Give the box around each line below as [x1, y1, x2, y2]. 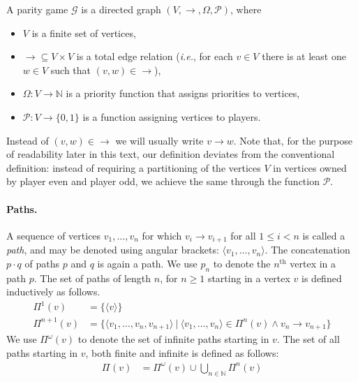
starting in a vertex [207, 270, 290, 285]
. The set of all [276, 332, 340, 346]
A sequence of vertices [6, 228, 101, 242]
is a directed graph [81, 2, 161, 16]
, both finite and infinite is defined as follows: [85, 345, 279, 360]
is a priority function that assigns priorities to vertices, [66, 86, 300, 101]
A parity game [6, 2, 68, 16]
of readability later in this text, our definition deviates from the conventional [6, 147, 335, 161]
